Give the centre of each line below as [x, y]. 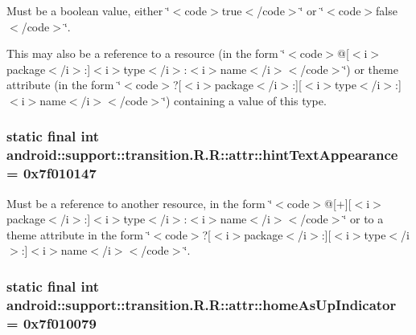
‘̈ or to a [363, 219]
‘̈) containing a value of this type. [245, 100]
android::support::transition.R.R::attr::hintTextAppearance [202, 155]
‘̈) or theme [371, 69]
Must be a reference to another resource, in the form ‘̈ [140, 203]
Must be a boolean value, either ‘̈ [88, 10]
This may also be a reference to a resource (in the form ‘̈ [146, 53]
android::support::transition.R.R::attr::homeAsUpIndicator [202, 304]
